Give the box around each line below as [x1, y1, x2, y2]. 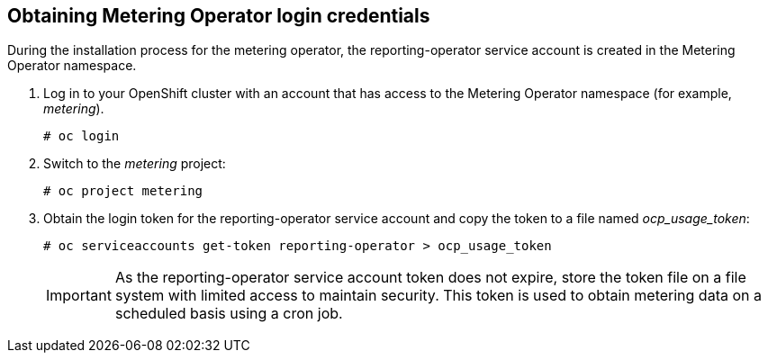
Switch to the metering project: [43, 156, 226, 172]
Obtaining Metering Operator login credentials [7, 4, 430, 27]
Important [46, 286, 112, 305]
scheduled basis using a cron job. [114, 304, 343, 323]
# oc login [43, 129, 120, 144]
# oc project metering [43, 184, 203, 199]
